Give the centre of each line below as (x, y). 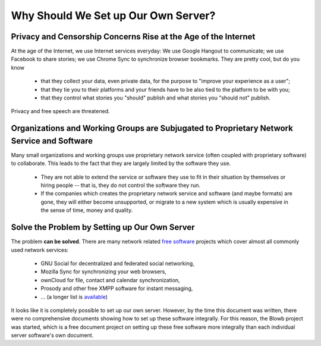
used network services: (40, 250)
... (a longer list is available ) (74, 297)
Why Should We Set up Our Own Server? (113, 15)
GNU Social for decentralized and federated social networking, (117, 263)
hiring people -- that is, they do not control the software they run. (120, 185)
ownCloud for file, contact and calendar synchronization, (111, 280)
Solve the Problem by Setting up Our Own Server (103, 227)
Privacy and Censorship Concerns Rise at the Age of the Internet (133, 37)
